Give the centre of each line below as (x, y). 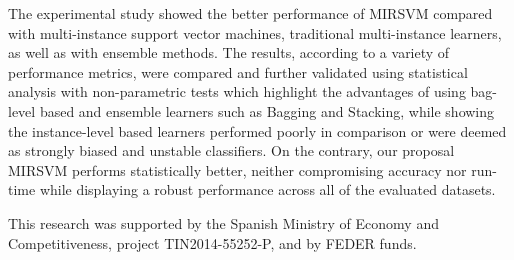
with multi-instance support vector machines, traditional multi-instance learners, (255, 32)
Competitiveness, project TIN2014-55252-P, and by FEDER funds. (212, 242)
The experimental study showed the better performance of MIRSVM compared (250, 13)
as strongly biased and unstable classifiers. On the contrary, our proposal (231, 150)
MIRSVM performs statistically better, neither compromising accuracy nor (237, 169)
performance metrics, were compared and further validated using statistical (238, 71)
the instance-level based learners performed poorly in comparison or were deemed (257, 130)
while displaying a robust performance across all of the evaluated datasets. (267, 189)
